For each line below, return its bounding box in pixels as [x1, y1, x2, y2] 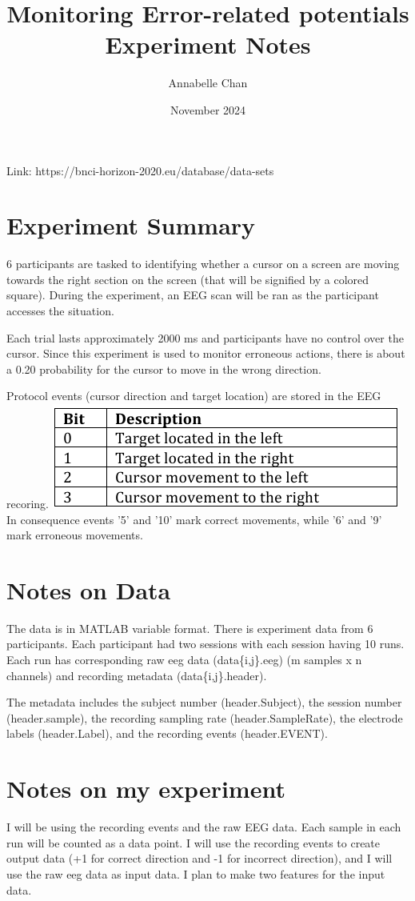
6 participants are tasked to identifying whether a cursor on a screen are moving [6, 255, 400, 272]
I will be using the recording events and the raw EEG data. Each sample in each [6, 819, 401, 835]
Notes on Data [6, 573, 171, 606]
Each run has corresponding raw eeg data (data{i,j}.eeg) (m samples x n [6, 651, 362, 668]
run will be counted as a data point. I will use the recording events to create [6, 834, 381, 851]
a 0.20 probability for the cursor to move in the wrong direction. [6, 360, 321, 377]
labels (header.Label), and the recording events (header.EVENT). [6, 725, 328, 742]
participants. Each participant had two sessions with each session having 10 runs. [6, 635, 405, 652]
